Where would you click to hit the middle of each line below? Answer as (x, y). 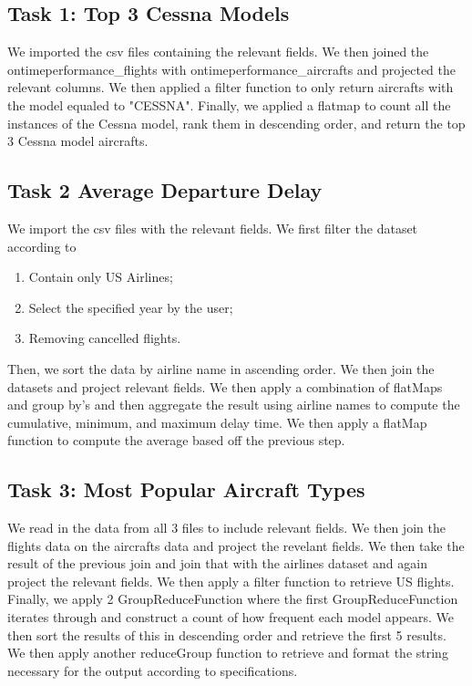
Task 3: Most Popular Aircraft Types (186, 489)
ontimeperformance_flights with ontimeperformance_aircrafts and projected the (232, 69)
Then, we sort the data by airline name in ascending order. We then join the (221, 368)
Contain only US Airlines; (101, 277)
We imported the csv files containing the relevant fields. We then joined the (218, 52)
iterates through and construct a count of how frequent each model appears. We (231, 617)
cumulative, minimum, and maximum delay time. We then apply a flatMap (217, 422)
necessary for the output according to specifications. (153, 670)
